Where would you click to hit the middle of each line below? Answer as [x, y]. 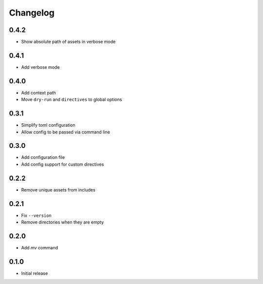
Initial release [35, 273]
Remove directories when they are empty [63, 222]
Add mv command [40, 247]
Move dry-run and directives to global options [72, 99]
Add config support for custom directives [63, 164]
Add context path [38, 93]
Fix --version [37, 215]
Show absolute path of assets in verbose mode [68, 42]
